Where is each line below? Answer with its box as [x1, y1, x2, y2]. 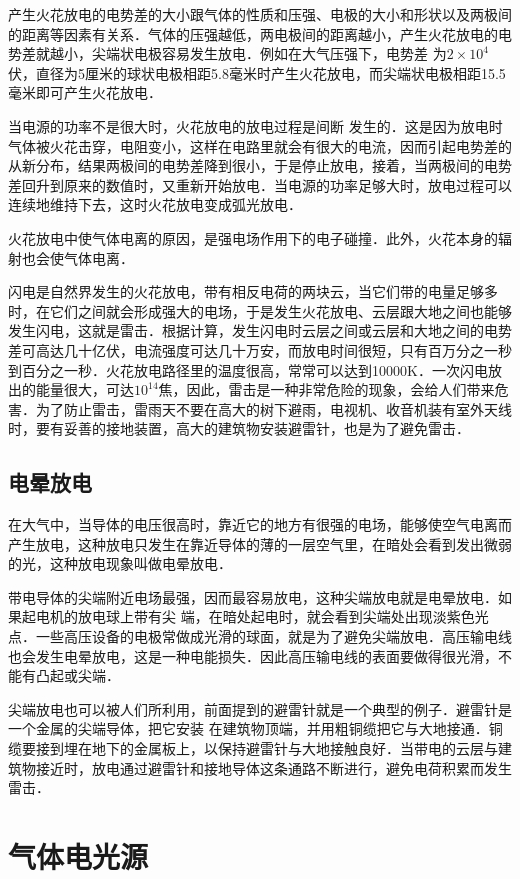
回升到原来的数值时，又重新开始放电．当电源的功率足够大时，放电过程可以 [21, 174, 512, 195]
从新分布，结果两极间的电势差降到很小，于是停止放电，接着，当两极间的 [8, 155, 484, 176]
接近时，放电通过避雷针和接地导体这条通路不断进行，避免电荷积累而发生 [35, 757, 512, 778]
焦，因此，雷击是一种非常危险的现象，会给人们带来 [158, 379, 495, 400]
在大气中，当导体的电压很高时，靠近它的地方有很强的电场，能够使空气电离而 [8, 514, 512, 535]
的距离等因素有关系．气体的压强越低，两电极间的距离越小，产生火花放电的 [8, 23, 498, 44]
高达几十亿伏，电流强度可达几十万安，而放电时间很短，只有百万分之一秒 [35, 339, 512, 360]
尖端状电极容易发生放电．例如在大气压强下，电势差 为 [91, 43, 447, 64]
